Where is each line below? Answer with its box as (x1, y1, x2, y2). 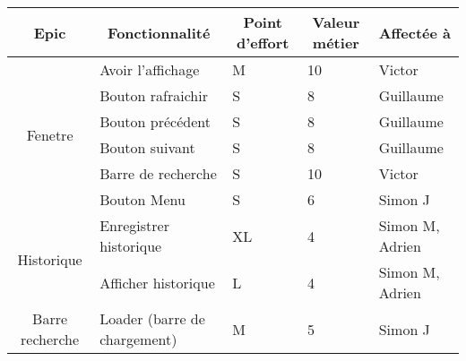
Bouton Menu (99, 189, 186, 210)
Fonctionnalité (108, 21, 211, 43)
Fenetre (26, 124, 73, 145)
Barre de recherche (99, 163, 217, 184)
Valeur (312, 12, 360, 32)
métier (312, 32, 359, 53)
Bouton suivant (99, 137, 195, 158)
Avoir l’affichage (99, 59, 200, 80)
